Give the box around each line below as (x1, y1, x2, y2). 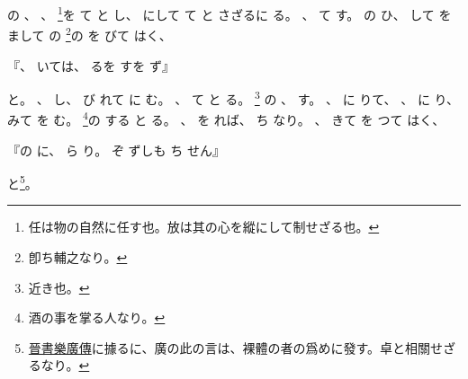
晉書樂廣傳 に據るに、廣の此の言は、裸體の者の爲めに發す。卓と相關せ (28, 338, 443, 357)
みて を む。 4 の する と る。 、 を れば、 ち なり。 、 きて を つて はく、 (7, 108, 445, 128)
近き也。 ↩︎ (28, 278, 90, 296)
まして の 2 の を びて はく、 (7, 23, 172, 44)
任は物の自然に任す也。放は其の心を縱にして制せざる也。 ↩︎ (28, 217, 380, 236)
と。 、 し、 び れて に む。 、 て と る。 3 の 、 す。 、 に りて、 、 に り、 (7, 87, 460, 108)
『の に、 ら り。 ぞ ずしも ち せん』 (7, 140, 225, 159)
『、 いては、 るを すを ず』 (7, 56, 175, 75)
